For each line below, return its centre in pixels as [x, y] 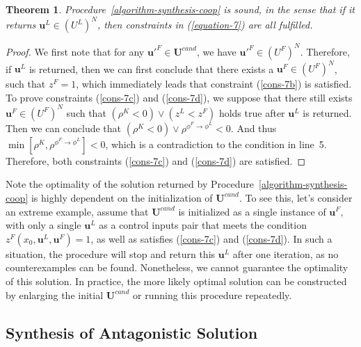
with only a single [43, 225]
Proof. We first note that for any [75, 51]
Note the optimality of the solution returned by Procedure [130, 184]
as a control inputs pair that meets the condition [203, 225]
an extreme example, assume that [77, 211]
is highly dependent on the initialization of [122, 197]
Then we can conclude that [64, 128]
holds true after [252, 112]
